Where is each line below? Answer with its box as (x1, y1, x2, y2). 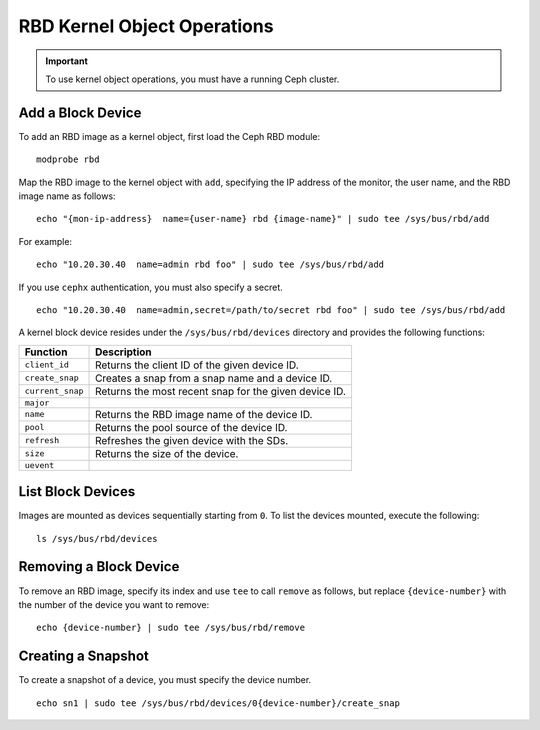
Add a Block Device (18, 104, 142, 121)
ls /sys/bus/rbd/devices (36, 533, 158, 544)
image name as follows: (18, 190, 116, 202)
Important (45, 55, 89, 67)
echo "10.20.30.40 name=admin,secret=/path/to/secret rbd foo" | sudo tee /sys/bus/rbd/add (36, 304, 506, 315)
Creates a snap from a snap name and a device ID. (95, 371, 333, 385)
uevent (24, 460, 55, 470)
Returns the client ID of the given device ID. (95, 358, 299, 372)
